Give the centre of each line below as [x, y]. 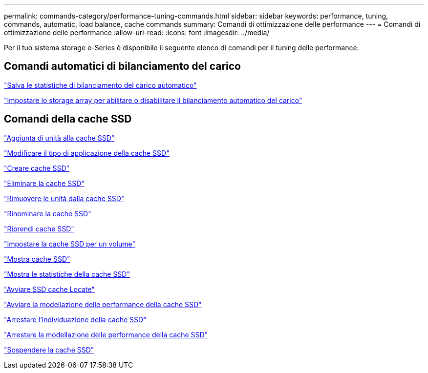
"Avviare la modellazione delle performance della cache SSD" [103, 304]
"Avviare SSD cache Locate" [49, 289]
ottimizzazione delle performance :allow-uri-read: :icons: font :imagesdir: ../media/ [137, 32]
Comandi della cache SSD [68, 119]
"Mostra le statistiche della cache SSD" [67, 274]
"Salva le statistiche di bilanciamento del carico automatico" [100, 85]
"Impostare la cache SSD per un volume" [70, 244]
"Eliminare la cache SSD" [44, 183]
